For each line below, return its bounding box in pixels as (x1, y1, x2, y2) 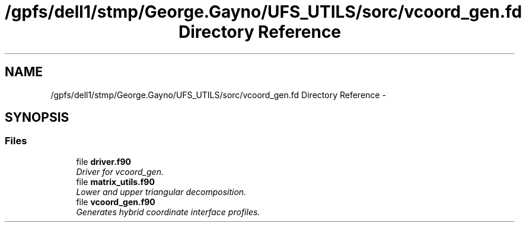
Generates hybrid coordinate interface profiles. (76, 206, 260, 217)
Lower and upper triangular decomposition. (76, 186, 247, 197)
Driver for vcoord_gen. (76, 166, 164, 177)
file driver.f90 (76, 156, 131, 167)
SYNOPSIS (5, 110, 69, 125)
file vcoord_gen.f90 (76, 196, 155, 207)
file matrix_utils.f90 (76, 176, 155, 187)
